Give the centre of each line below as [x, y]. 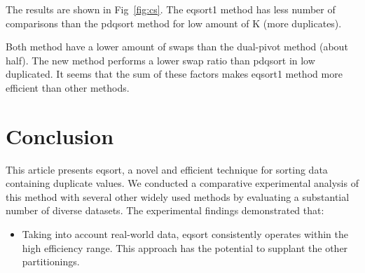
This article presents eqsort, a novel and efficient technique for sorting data [167, 169]
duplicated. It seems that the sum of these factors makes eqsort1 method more [174, 74]
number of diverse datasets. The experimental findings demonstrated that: [165, 210]
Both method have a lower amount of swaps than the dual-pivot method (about [177, 47]
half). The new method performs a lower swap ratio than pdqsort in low [160, 60]
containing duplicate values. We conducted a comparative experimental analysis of [182, 183]
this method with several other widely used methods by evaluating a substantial [178, 196]
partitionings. [51, 261]
